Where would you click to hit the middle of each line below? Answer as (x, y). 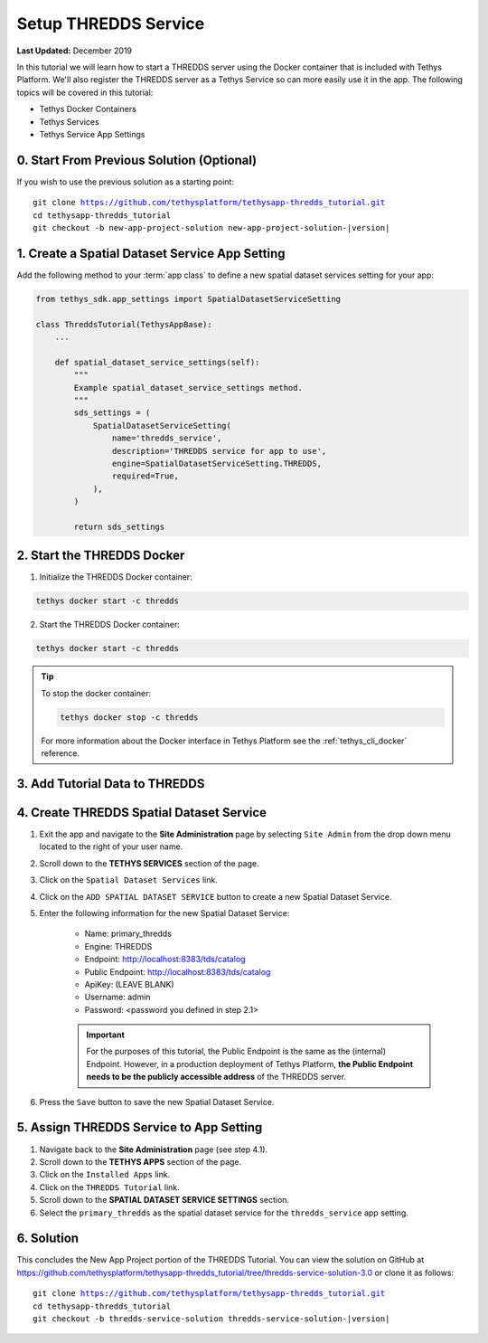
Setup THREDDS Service (111, 24)
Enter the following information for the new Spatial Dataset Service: (164, 913)
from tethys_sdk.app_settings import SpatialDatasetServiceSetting (188, 299)
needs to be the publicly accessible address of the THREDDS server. (216, 1077)
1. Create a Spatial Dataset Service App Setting (151, 253)
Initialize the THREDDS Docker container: (116, 577)
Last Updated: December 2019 (75, 51)
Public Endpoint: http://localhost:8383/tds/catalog (178, 971)
